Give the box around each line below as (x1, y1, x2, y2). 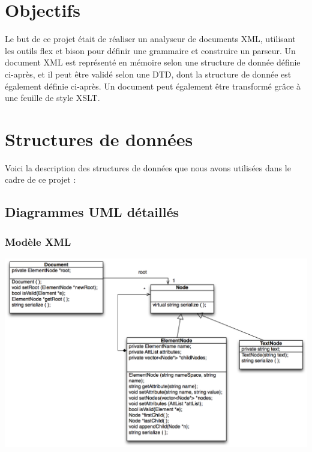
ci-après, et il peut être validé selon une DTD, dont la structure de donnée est (5, 67, 292, 80)
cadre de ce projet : (5, 173, 76, 186)
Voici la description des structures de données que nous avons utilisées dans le (5, 161, 291, 174)
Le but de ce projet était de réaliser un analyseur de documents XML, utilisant (5, 32, 296, 45)
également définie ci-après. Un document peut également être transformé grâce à (5, 79, 301, 92)
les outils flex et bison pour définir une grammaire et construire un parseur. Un (5, 44, 296, 56)
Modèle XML (5, 234, 71, 249)
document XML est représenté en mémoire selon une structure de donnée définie (5, 56, 301, 69)
